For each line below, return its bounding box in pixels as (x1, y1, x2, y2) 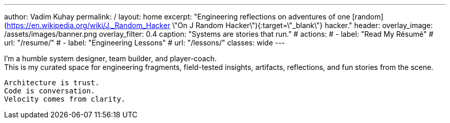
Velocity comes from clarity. (4, 95, 126, 103)
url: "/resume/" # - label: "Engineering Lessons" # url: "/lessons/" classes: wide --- (4, 38, 285, 47)
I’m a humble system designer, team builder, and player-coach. (4, 54, 217, 63)
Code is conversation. (4, 87, 96, 95)
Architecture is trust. (4, 79, 100, 87)
